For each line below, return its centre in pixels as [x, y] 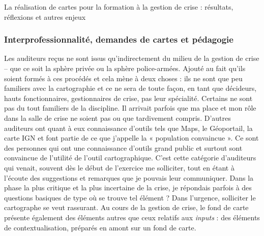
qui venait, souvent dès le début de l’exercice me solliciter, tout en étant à [119, 167]
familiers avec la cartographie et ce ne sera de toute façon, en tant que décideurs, [130, 88]
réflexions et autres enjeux [45, 16]
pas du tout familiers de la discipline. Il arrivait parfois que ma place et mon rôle [130, 108]
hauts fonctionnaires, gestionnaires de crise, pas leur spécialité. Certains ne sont [128, 98]
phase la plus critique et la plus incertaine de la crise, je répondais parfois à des [128, 188]
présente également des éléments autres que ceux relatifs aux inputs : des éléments [132, 217]
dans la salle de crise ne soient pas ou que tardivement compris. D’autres [118, 117]
